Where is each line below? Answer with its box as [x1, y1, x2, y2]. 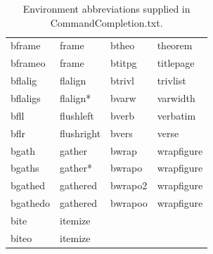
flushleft [60, 108, 94, 122]
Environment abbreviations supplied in [22, 1, 191, 15]
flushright [60, 125, 101, 140]
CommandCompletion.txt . [50, 15, 163, 30]
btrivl [110, 73, 135, 88]
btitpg [110, 56, 137, 70]
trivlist [157, 73, 186, 88]
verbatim [157, 108, 196, 122]
